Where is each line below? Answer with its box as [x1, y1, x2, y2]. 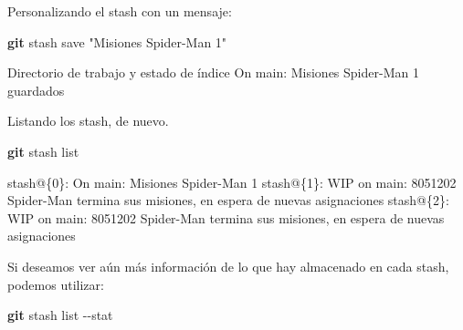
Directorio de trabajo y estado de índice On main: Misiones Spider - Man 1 [7, 63, 419, 82]
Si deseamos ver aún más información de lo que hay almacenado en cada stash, [7, 256, 449, 275]
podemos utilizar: [7, 274, 104, 294]
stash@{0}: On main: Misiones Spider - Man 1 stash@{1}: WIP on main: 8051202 [7, 172, 457, 191]
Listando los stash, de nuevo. [7, 111, 169, 130]
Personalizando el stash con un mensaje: [7, 2, 232, 20]
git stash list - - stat [7, 305, 113, 325]
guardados [7, 80, 65, 99]
